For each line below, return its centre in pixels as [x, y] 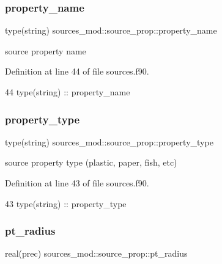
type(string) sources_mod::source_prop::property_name [111, 30]
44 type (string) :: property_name [68, 92]
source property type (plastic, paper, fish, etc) [91, 162]
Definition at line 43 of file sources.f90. [77, 183]
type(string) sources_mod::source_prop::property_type [109, 141]
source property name [46, 50]
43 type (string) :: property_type [66, 203]
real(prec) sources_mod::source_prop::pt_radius [96, 253]
